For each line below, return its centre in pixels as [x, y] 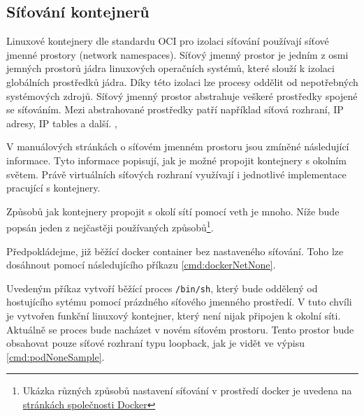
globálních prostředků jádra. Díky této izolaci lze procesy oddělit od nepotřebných [182, 81]
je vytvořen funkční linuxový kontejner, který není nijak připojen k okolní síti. [174, 316]
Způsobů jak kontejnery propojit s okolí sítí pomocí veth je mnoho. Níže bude [173, 211]
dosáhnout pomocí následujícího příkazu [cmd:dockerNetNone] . [141, 265]
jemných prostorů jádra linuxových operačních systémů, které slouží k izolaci [170, 68]
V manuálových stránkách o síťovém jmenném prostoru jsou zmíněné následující [178, 146]
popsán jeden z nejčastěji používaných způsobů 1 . [110, 226]
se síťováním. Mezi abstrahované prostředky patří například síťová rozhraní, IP [175, 109]
